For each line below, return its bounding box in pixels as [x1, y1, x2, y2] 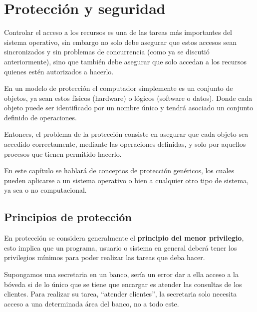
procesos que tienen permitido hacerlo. [4, 148, 122, 159]
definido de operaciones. [4, 112, 77, 122]
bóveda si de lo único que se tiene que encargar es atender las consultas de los [4, 279, 242, 289]
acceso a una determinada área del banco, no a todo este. [4, 298, 179, 309]
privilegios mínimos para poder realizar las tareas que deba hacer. [4, 252, 205, 263]
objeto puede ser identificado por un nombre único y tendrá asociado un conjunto [4, 102, 254, 113]
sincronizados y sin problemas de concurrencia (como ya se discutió [4, 46, 210, 57]
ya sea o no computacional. [4, 185, 87, 195]
